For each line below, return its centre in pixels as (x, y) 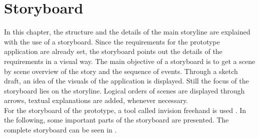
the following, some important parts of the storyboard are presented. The (116, 120)
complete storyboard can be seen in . (60, 130)
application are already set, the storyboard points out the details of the (113, 51)
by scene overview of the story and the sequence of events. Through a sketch (121, 71)
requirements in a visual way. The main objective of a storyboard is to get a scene (130, 61)
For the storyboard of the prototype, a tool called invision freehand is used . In (125, 110)
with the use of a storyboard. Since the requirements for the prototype (112, 41)
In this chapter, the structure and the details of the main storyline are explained (127, 32)
